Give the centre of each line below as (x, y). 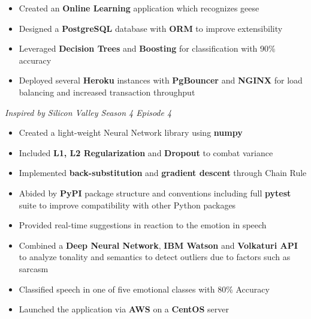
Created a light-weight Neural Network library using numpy (131, 132)
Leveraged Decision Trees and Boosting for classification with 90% (147, 48)
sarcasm (34, 268)
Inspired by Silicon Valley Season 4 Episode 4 (88, 112)
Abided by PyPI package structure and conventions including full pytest (155, 193)
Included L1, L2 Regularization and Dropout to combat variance (146, 152)
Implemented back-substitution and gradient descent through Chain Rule (163, 173)
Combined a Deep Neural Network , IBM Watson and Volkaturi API (158, 245)
